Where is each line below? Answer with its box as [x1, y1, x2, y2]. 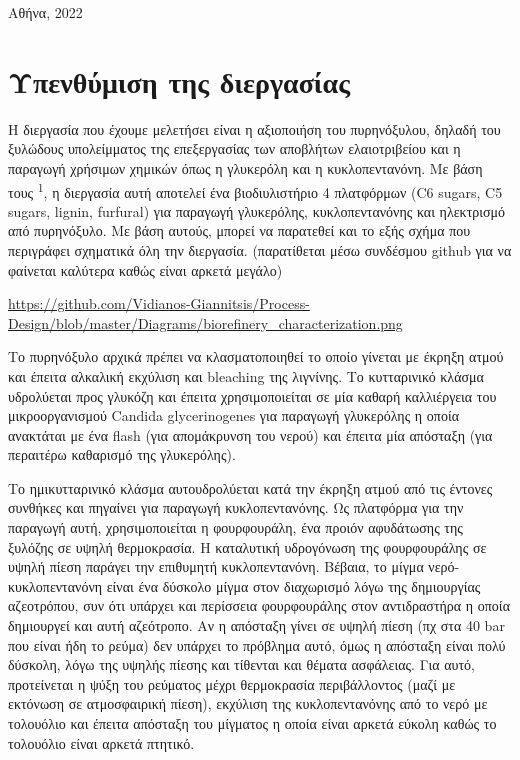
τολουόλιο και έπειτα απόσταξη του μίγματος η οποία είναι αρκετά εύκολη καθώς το [8, 713, 497, 733]
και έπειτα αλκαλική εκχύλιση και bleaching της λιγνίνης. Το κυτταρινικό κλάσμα [8, 365, 484, 386]
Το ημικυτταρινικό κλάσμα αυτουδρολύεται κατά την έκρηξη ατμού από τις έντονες [8, 477, 493, 498]
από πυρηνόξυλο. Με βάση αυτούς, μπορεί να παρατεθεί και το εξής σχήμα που [8, 220, 471, 241]
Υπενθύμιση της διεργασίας [8, 60, 350, 101]
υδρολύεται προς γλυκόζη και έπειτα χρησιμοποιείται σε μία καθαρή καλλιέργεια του [8, 385, 497, 406]
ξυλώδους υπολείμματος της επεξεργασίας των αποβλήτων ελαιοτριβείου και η [8, 138, 461, 159]
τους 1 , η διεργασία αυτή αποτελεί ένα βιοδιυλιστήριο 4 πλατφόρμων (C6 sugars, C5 [8, 178, 503, 202]
